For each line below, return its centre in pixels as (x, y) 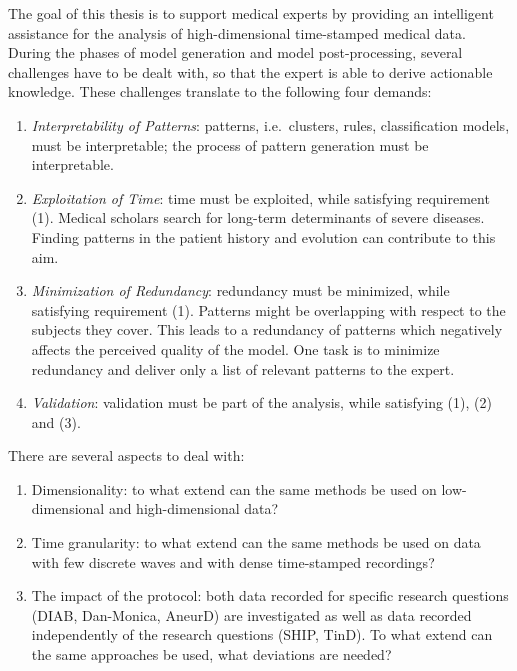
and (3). (56, 421)
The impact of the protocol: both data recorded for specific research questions (270, 595)
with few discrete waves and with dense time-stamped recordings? (233, 561)
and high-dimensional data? (193, 508)
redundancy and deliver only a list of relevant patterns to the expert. (243, 368)
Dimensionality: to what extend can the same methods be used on (234, 488)
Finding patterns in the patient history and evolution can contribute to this (263, 236)
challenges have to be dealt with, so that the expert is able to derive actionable (250, 71)
